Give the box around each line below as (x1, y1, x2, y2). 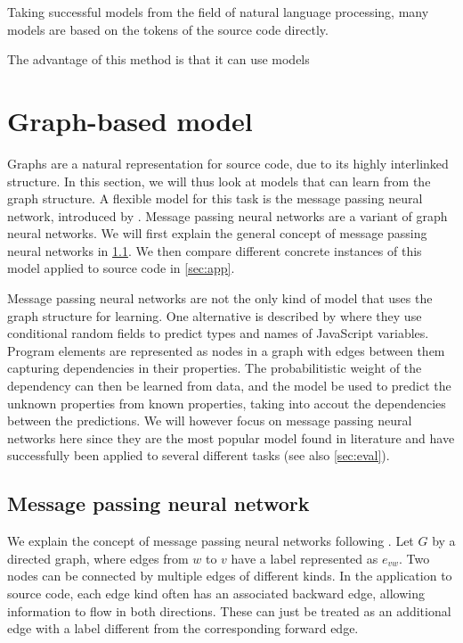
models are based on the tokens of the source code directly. (7, 20, 329, 38)
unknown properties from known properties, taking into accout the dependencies (7, 393, 446, 412)
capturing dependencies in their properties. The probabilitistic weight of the (7, 359, 422, 377)
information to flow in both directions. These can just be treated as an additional (7, 601, 451, 620)
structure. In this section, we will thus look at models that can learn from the (7, 171, 431, 190)
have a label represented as (231, 548, 378, 567)
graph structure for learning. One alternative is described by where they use (7, 306, 422, 325)
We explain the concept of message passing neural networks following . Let (7, 532, 414, 550)
